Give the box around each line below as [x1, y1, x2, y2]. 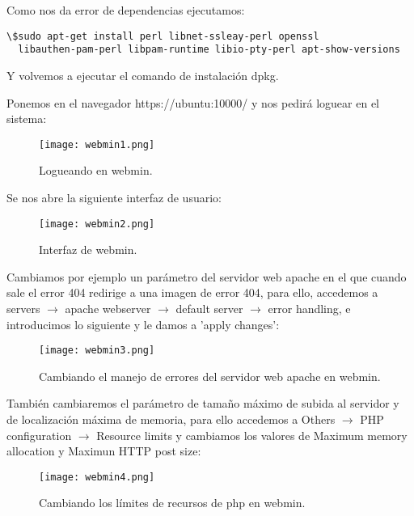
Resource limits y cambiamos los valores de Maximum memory [96, 426, 408, 443]
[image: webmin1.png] [39, 138, 155, 150]
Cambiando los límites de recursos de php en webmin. [39, 494, 306, 511]
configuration [6, 426, 72, 443]
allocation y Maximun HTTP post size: [6, 442, 201, 459]
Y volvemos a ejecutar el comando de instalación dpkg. [6, 66, 279, 83]
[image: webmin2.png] [39, 218, 155, 230]
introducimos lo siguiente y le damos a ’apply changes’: [6, 315, 280, 332]
